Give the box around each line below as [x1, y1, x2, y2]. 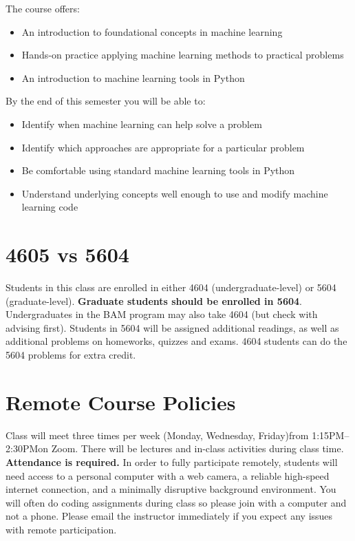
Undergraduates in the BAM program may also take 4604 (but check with [6, 307, 318, 321]
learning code [21, 200, 78, 214]
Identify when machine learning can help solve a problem [21, 116, 262, 131]
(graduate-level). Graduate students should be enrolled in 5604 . [6, 293, 302, 308]
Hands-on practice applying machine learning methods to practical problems [21, 47, 344, 62]
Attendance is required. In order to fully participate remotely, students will [6, 454, 338, 469]
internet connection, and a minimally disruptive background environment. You [6, 482, 336, 496]
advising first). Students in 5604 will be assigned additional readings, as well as [6, 320, 339, 335]
